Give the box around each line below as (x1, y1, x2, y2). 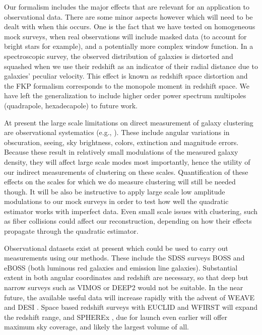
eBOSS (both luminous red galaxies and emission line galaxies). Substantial (4, 262, 238, 273)
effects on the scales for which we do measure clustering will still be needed (4, 176, 236, 187)
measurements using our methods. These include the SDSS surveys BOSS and (4, 252, 245, 263)
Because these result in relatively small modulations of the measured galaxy (4, 147, 238, 157)
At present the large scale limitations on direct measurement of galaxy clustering (4, 117, 253, 127)
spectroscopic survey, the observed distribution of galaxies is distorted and (4, 50, 233, 61)
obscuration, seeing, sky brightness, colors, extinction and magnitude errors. (4, 137, 239, 147)
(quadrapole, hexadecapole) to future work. (4, 100, 138, 110)
